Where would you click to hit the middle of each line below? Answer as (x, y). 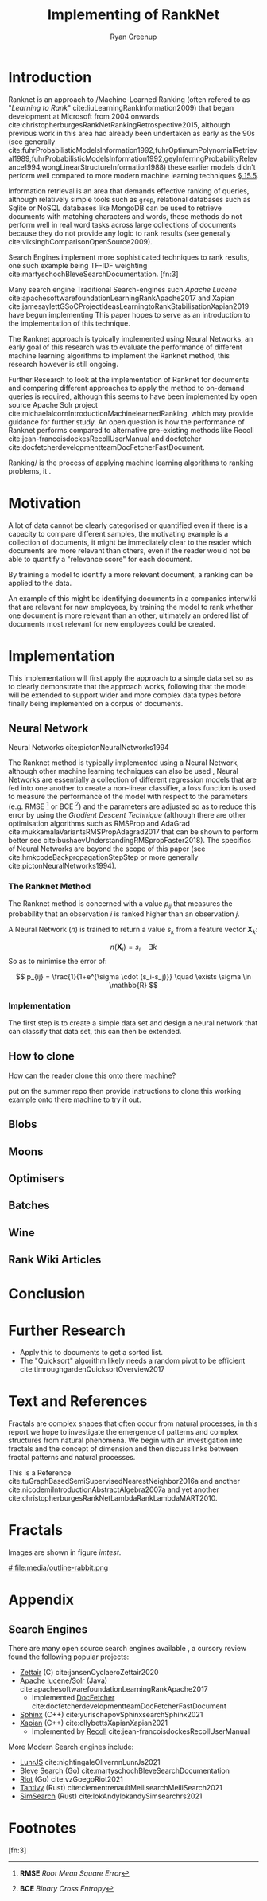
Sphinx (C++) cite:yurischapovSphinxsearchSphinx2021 (111, 1715)
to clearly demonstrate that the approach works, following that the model (128, 686)
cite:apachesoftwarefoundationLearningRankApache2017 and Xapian (122, 298)
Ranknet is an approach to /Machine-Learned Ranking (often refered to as (129, 99)
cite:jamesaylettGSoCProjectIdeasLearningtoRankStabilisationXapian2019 (129, 306)
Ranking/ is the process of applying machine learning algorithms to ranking (131, 463)
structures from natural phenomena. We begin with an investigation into (126, 1440)
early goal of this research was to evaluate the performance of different (125, 347)
